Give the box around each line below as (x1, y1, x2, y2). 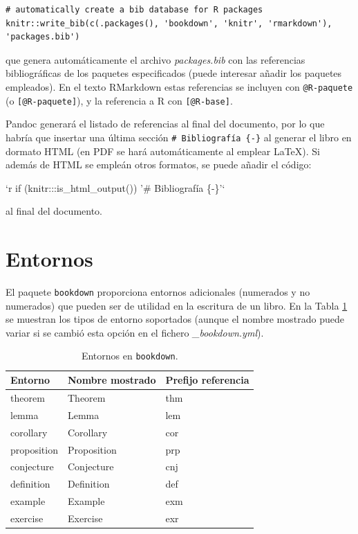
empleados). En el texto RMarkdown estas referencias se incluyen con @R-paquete (6, 79, 353, 94)
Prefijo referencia (165, 373, 249, 387)
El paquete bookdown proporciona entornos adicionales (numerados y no (6, 285, 310, 299)
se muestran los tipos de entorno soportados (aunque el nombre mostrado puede (6, 312, 344, 326)
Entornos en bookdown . (81, 348, 178, 363)
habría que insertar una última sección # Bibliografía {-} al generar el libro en (6, 130, 352, 144)
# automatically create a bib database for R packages (6, 5, 263, 15)
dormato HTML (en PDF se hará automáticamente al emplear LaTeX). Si (6, 143, 320, 158)
